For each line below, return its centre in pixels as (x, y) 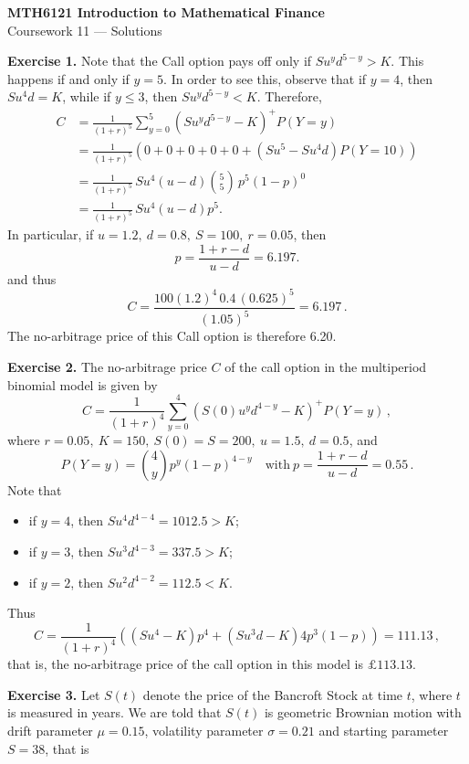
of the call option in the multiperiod (326, 366)
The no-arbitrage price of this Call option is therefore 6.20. (172, 336)
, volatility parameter (204, 730)
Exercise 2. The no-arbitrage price (107, 366)
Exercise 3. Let (54, 694)
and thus (32, 278)
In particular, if (51, 234)
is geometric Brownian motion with (363, 712)
